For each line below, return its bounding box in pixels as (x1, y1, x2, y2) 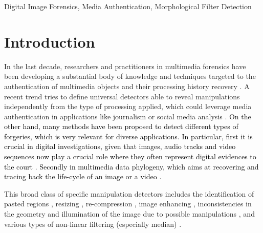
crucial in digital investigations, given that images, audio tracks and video (4, 141, 236, 152)
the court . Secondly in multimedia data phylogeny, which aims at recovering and (4, 161, 259, 172)
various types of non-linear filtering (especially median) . (4, 218, 182, 229)
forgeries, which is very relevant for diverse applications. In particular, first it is (4, 131, 253, 141)
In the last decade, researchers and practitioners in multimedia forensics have (4, 60, 246, 71)
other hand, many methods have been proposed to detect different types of (4, 121, 238, 132)
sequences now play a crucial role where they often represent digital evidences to (4, 151, 256, 162)
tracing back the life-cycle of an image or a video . (4, 171, 162, 182)
